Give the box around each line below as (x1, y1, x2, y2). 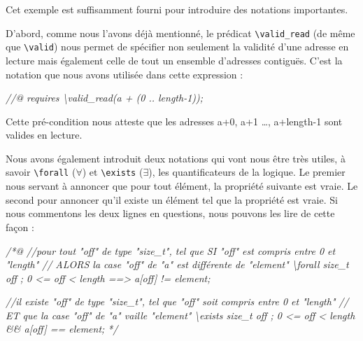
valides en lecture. (6, 127, 83, 142)
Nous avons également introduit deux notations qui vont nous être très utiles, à (6, 151, 346, 165)
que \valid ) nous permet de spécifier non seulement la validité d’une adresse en (6, 39, 349, 54)
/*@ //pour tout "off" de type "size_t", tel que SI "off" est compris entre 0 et (6, 243, 336, 258)
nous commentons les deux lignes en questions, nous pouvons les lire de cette (6, 206, 335, 221)
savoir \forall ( (6, 165, 76, 179)
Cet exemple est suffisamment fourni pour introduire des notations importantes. (6, 2, 348, 16)
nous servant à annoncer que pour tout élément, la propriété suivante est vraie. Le (6, 179, 358, 193)
